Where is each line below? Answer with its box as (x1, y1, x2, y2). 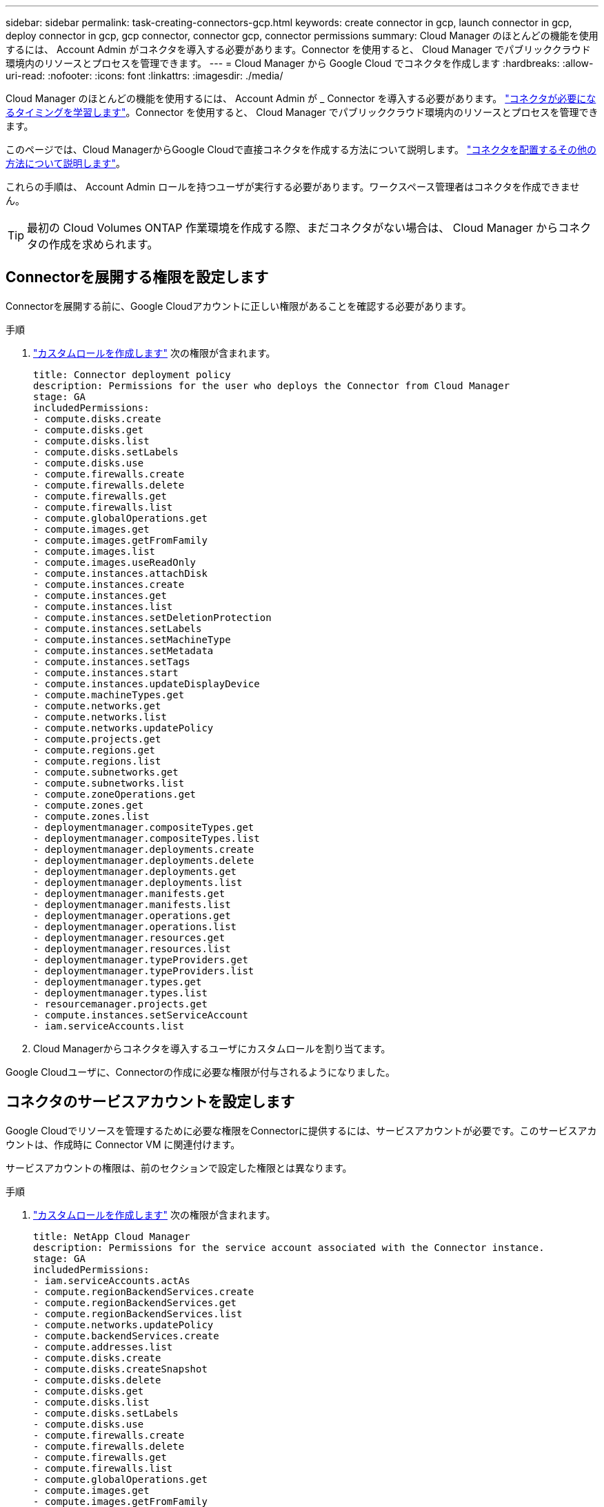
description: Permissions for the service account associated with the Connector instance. (33, 1241, 545, 1253)
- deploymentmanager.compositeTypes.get (33, 821, 254, 833)
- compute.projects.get (33, 733, 161, 745)
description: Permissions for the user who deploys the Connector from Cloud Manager (33, 380, 510, 391)
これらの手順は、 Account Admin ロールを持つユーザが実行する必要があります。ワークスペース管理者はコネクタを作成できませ (6, 181, 580, 193)
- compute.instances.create (33, 578, 185, 590)
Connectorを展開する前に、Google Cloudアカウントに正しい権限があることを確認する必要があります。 (6, 299, 472, 312)
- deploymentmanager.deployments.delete (33, 854, 254, 866)
